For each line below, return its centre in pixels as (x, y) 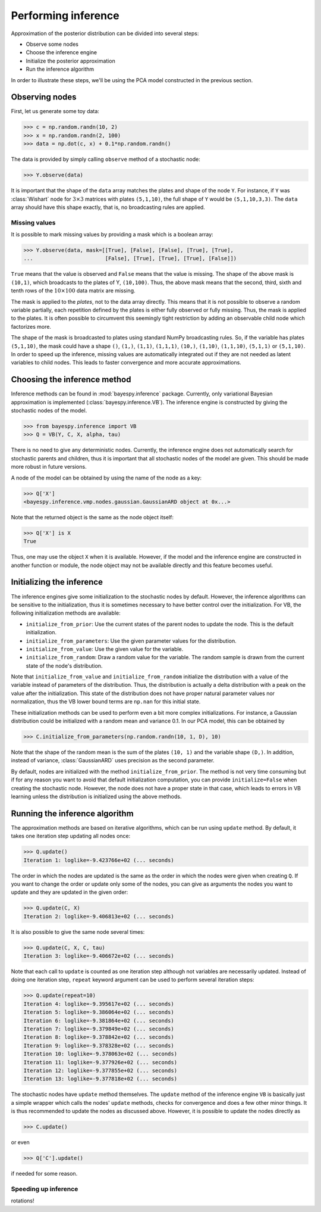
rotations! (23, 1201)
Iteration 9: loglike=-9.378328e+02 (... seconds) (99, 1046)
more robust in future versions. (49, 467)
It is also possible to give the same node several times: (78, 931)
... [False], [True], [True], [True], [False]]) (130, 258)
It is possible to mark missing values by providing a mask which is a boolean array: (112, 235)
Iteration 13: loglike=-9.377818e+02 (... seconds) (100, 1079)
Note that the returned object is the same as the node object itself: (92, 517)
